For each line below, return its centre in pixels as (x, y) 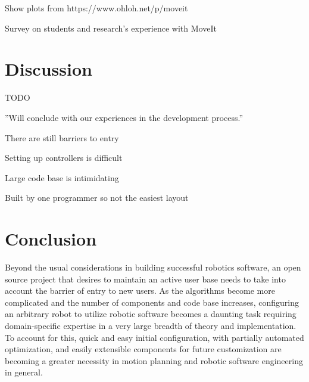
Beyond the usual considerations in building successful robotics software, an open (153, 267)
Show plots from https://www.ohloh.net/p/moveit (96, 8)
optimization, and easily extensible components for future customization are (143, 349)
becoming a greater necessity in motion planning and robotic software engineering (154, 360)
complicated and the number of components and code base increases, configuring (152, 302)
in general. (24, 372)
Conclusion (51, 239)
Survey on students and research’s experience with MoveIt (111, 28)
